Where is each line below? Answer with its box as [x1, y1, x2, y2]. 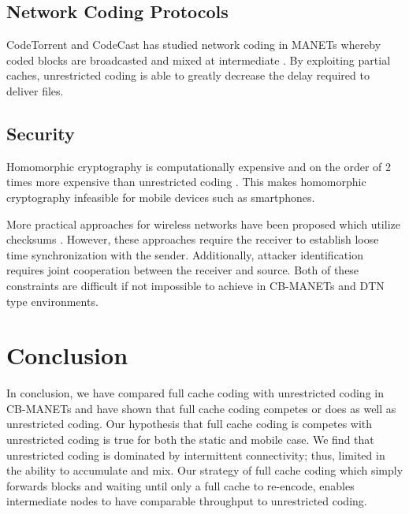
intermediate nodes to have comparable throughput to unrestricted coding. [6, 493, 367, 509]
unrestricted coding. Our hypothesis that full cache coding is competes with [6, 415, 373, 432]
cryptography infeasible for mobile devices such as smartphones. [6, 188, 315, 205]
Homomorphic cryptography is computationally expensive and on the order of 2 [6, 158, 392, 174]
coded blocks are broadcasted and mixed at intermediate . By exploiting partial [6, 51, 391, 68]
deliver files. [6, 82, 64, 99]
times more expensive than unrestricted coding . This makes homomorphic [6, 173, 366, 190]
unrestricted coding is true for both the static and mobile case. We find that [6, 431, 374, 448]
